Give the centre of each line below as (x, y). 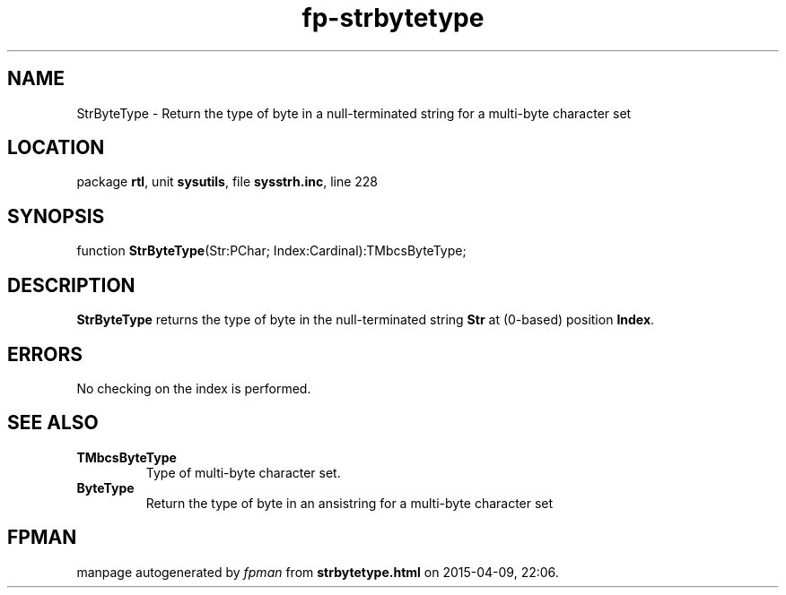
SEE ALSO (53, 423)
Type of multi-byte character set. (243, 472)
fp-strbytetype (393, 18)
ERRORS (45, 354)
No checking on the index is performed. (194, 388)
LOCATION (56, 148)
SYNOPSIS (56, 216)
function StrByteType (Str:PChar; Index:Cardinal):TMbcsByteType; (271, 251)
